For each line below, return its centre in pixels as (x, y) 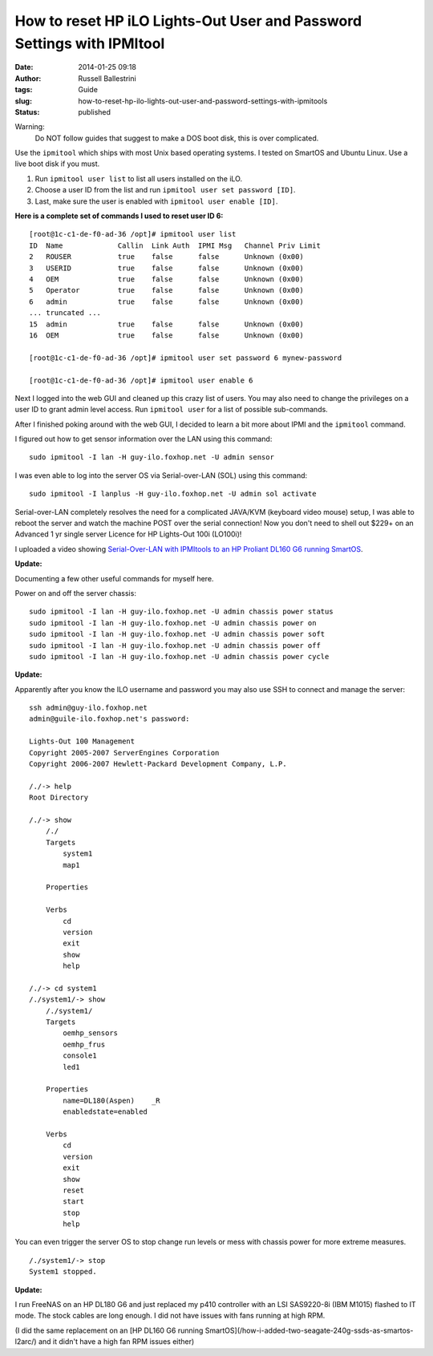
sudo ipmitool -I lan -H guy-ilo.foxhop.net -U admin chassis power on (173, 623)
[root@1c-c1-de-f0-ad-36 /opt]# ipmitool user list (133, 234)
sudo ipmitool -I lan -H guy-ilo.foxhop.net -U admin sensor (152, 457)
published (95, 111)
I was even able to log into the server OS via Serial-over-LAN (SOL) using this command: (161, 475)
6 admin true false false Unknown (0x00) (166, 302)
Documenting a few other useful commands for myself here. (114, 578)
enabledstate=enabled (105, 1112)
